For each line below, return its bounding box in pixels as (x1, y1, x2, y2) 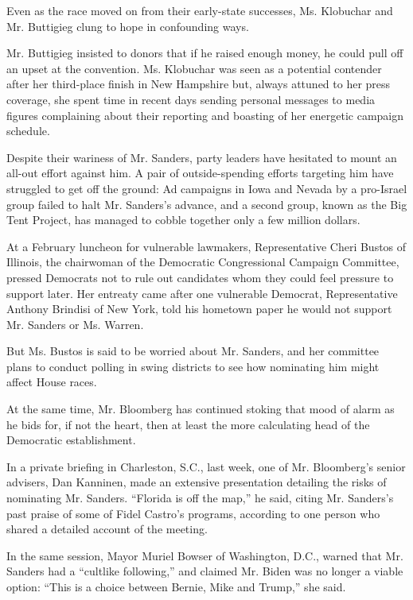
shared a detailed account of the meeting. (6, 521, 208, 537)
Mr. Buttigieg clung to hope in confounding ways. (6, 17, 249, 34)
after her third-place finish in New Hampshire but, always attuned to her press (6, 75, 391, 92)
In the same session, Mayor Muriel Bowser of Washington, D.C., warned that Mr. (6, 547, 403, 563)
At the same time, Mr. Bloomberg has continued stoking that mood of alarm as (6, 401, 395, 417)
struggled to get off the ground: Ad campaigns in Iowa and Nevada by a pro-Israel (6, 180, 407, 196)
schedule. (6, 122, 50, 139)
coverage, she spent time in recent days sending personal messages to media (6, 91, 376, 107)
